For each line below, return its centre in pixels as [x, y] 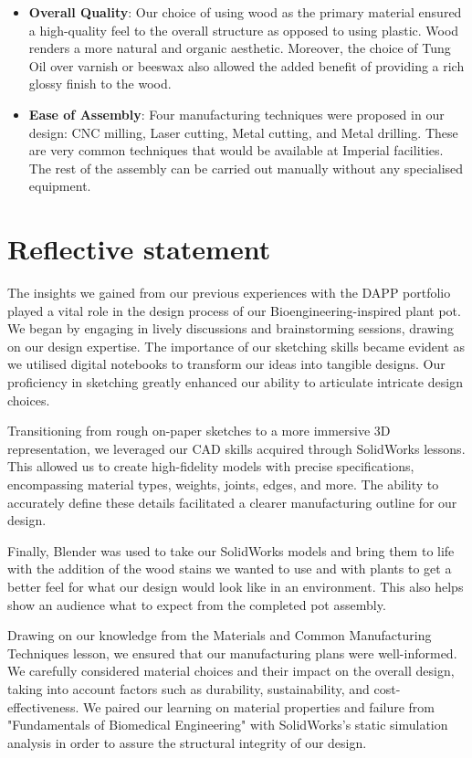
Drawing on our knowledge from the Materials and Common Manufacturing [220, 635]
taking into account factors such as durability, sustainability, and [189, 688]
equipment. [60, 186]
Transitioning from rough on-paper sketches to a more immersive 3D [199, 431]
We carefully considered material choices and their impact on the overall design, [231, 671]
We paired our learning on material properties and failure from [259, 706]
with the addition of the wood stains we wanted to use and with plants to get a [230, 568]
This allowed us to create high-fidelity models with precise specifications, [211, 466]
